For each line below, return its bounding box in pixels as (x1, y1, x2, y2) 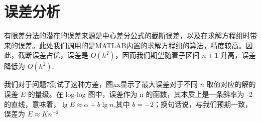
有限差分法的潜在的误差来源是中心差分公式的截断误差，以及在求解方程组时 (4, 30, 250, 41)
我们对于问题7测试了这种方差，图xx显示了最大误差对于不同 (4, 79, 198, 89)
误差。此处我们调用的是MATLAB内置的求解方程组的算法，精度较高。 (18, 40, 246, 50)
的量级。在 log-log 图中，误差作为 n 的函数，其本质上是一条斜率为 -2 (28, 88, 252, 99)
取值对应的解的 (206, 79, 256, 89)
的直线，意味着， (4, 98, 60, 109)
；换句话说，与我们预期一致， (153, 98, 252, 109)
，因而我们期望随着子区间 (115, 50, 200, 60)
